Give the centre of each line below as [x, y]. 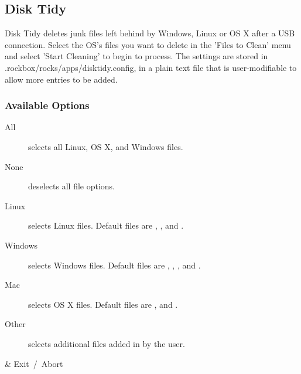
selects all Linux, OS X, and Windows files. [106, 146]
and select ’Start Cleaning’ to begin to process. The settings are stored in [136, 56]
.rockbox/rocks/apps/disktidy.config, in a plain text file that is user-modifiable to [151, 67]
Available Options [47, 105]
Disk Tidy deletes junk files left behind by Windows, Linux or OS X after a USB [150, 33]
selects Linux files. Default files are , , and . [106, 225]
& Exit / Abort [34, 363]
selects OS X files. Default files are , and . [103, 304]
